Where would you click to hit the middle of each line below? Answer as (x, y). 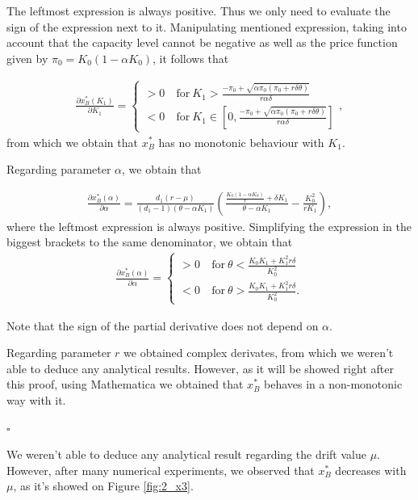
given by (27, 58)
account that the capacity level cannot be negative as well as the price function (202, 42)
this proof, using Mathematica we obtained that (125, 384)
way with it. (36, 399)
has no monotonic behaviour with (241, 142)
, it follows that (191, 58)
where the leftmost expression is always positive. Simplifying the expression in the (209, 226)
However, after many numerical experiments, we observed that (161, 470)
